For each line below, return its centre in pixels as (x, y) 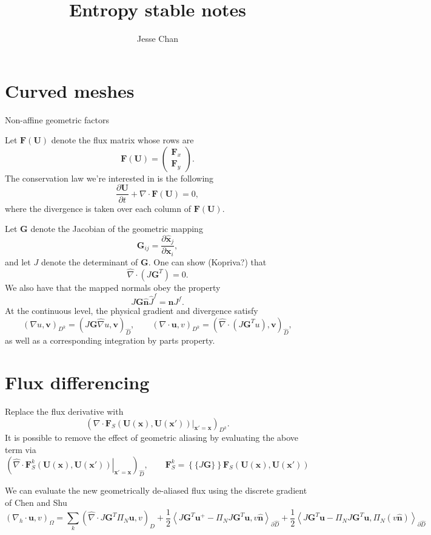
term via (21, 450)
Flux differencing (77, 382)
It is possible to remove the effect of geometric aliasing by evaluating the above (152, 438)
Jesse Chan (158, 39)
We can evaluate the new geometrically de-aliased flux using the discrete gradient (156, 490)
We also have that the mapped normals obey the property (113, 287)
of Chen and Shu (36, 503)
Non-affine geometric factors (57, 119)
